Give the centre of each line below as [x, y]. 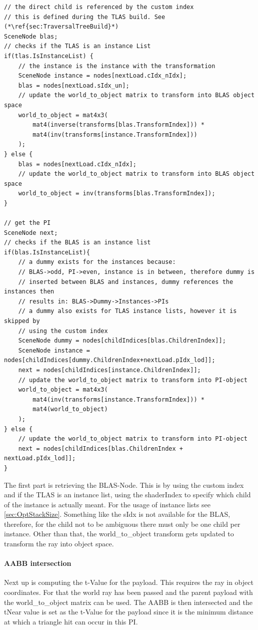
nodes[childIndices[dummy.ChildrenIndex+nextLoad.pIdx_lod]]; [110, 360]
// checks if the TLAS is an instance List [77, 46]
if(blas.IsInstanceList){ [47, 252]
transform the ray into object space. [59, 544]
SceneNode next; [31, 233]
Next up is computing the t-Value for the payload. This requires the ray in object [129, 582]
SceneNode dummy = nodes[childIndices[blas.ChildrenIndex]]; [122, 341]
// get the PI [27, 223]
